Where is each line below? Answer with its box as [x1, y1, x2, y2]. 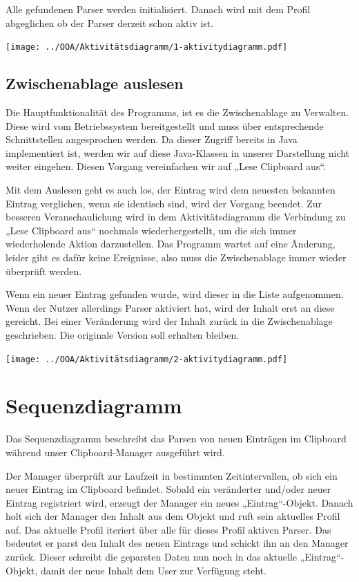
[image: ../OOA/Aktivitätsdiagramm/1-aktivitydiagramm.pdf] [6, 42, 288, 53]
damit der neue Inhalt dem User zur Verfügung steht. [40, 563, 266, 577]
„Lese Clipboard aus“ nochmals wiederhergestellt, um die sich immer [6, 223, 297, 237]
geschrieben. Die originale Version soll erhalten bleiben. [6, 327, 240, 341]
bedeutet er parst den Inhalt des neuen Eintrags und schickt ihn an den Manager [6, 536, 349, 550]
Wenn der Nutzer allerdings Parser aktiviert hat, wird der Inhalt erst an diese [6, 300, 335, 315]
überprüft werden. [6, 263, 82, 278]
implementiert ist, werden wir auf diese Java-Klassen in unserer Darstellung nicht [6, 145, 350, 160]
